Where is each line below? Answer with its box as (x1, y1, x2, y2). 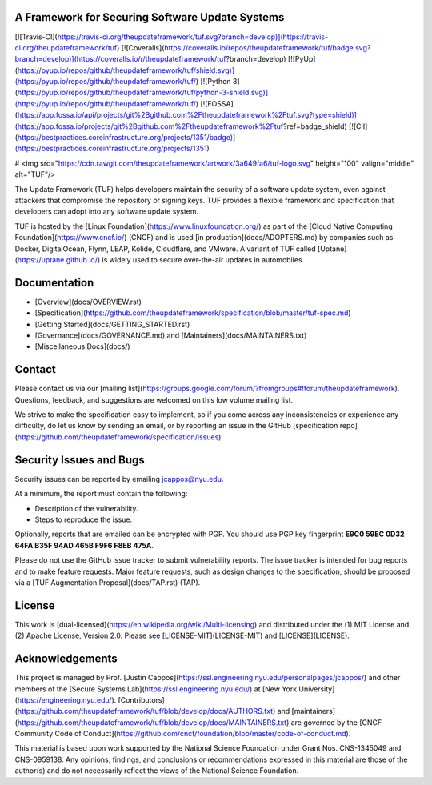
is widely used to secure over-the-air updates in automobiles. (102, 254, 305, 264)
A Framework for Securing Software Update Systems (14, 10, 285, 24)
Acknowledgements (14, 652, 118, 666)
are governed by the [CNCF (290, 717, 382, 727)
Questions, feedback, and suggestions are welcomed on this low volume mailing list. (14, 395, 294, 404)
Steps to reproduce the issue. (34, 515, 133, 524)
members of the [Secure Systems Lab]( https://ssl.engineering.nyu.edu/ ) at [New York (14, 684, 298, 694)
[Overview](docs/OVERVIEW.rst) (34, 297, 142, 306)
